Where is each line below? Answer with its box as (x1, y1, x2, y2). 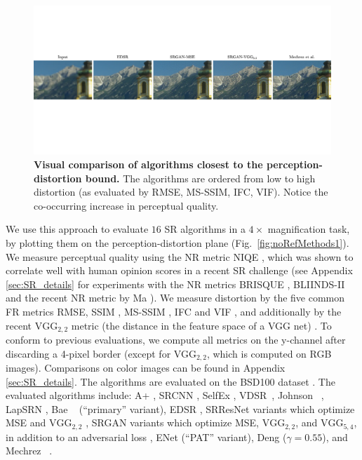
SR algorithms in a (164, 222, 246, 236)
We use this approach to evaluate (6, 222, 149, 236)
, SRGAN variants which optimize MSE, (86, 415, 259, 430)
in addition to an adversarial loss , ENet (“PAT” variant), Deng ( (6, 429, 287, 444)
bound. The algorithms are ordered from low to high (85, 170, 316, 185)
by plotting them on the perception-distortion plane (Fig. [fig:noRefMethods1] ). (6, 235, 349, 250)
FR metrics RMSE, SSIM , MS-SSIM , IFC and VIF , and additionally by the (6, 304, 342, 318)
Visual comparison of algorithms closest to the (34, 157, 263, 171)
